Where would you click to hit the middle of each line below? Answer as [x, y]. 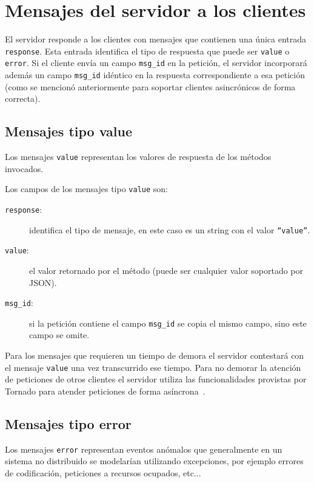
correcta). [23, 98]
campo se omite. [59, 335]
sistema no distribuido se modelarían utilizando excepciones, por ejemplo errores [154, 461]
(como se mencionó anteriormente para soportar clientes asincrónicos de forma [150, 86]
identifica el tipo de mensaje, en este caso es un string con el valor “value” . [170, 229]
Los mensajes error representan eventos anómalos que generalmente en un [144, 449]
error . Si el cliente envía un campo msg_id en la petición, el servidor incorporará [156, 63]
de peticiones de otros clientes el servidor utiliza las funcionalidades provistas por [156, 379]
